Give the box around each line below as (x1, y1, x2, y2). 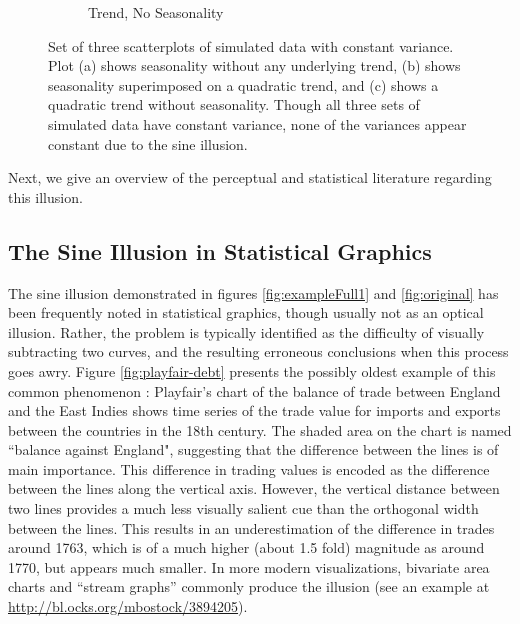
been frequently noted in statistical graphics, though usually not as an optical (8, 302, 484, 323)
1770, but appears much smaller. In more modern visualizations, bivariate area (8, 556, 490, 577)
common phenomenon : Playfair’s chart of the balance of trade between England (8, 380, 501, 401)
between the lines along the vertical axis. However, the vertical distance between (8, 478, 500, 499)
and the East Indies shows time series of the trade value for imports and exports (8, 400, 501, 421)
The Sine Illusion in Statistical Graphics (8, 235, 432, 266)
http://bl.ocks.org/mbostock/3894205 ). (8, 596, 248, 617)
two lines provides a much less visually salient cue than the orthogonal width (8, 498, 479, 519)
